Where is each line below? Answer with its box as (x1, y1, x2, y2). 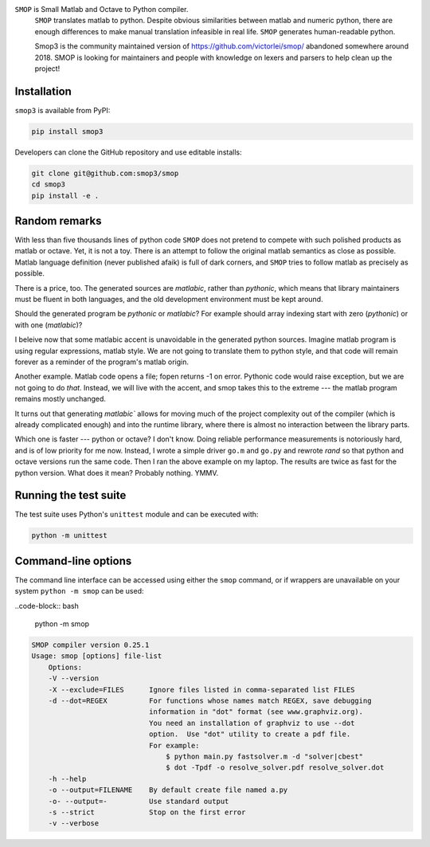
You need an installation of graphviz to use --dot (148, 718, 355, 727)
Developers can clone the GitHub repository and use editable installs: (14, 147, 242, 157)
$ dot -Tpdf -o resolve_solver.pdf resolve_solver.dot (166, 763, 385, 772)
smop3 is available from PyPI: (14, 105, 111, 115)
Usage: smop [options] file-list (31, 652, 162, 661)
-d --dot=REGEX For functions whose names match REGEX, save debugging (48, 696, 372, 705)
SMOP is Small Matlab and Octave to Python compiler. (14, 5, 189, 14)
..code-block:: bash (14, 601, 79, 610)
